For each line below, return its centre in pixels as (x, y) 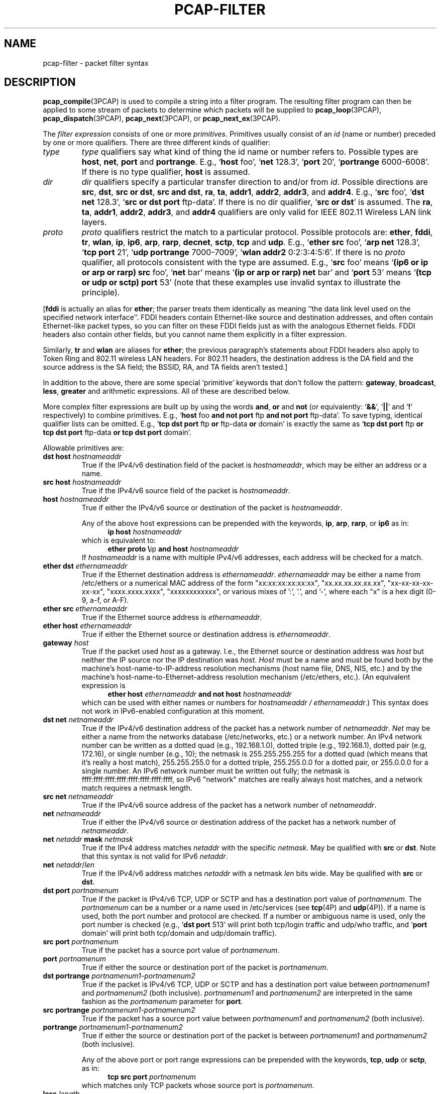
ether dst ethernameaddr (85, 566)
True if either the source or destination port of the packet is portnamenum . (205, 967)
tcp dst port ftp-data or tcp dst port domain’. (117, 432)
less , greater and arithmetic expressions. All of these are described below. (167, 391)
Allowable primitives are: (83, 448)
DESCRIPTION (40, 82)
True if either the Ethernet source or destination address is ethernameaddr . (206, 634)
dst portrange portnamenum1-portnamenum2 (119, 976)
